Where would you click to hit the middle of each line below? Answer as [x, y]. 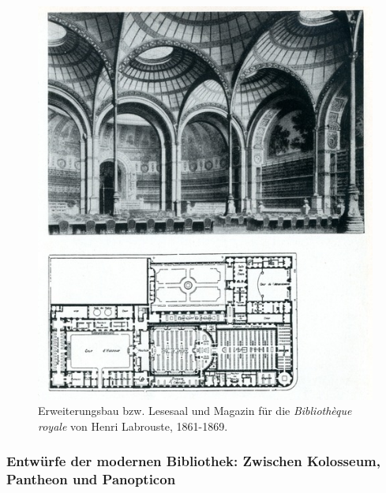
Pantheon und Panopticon [91, 479]
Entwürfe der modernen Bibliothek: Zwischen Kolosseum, [193, 461]
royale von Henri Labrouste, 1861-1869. [133, 426]
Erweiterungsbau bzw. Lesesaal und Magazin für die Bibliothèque [195, 411]
